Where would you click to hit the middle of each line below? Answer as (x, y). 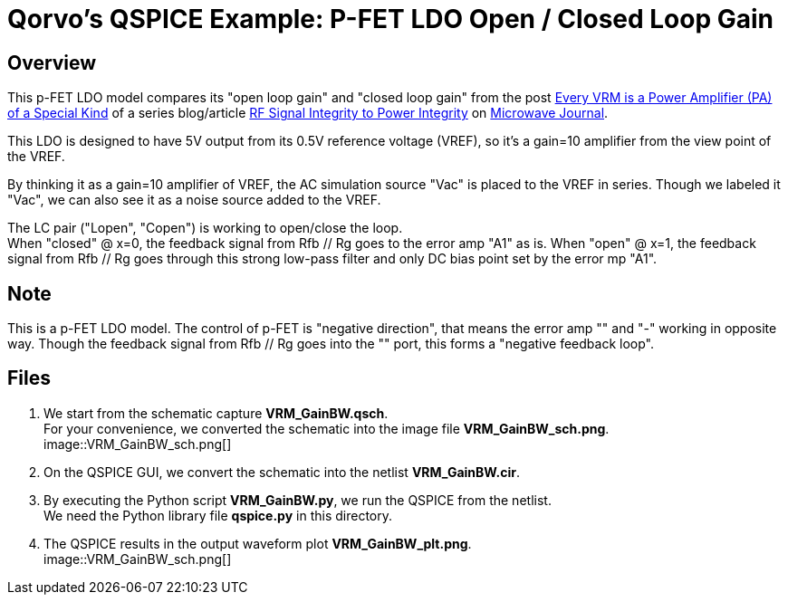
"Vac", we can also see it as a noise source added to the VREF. (194, 200)
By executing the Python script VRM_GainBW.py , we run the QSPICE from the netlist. (298, 500)
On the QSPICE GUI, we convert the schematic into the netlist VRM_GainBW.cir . (282, 472)
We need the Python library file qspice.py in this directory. (218, 515)
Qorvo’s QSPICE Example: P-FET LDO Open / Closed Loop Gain (391, 19)
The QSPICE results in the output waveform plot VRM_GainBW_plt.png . (258, 543)
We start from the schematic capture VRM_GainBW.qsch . (216, 413)
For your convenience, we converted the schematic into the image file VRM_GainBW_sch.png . (327, 428)
